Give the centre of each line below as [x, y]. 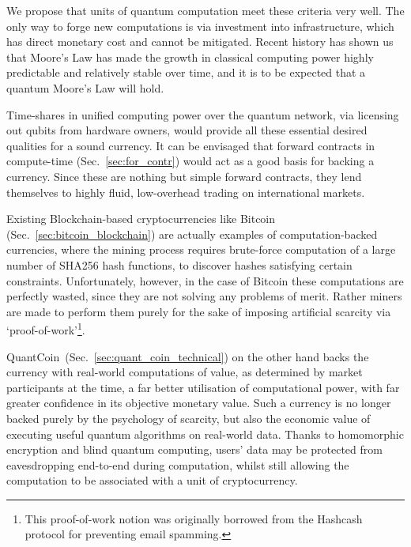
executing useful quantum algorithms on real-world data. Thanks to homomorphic [205, 434]
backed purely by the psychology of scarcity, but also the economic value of [189, 418]
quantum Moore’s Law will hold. [85, 87]
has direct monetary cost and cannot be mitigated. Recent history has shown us [200, 41]
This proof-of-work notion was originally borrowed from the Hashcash [194, 518]
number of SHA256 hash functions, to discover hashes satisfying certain [179, 264]
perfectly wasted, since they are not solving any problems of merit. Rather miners [204, 296]
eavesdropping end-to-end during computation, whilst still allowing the [178, 464]
